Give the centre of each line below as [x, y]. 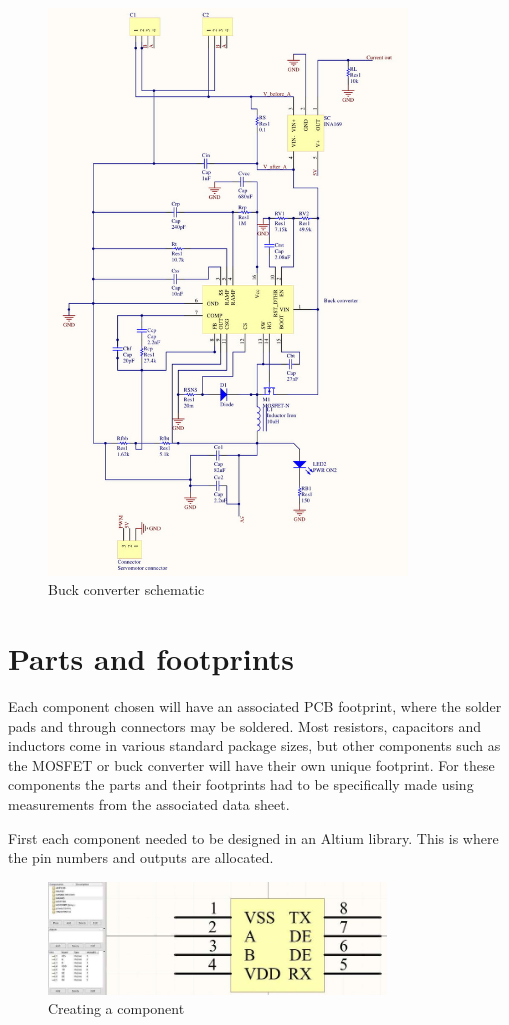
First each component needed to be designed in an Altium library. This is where [253, 837]
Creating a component [116, 1008]
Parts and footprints [151, 658]
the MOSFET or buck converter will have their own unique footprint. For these [251, 764]
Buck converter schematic [126, 589]
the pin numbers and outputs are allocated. [141, 857]
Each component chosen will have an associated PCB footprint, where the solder [255, 706]
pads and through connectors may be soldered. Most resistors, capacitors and [244, 725]
